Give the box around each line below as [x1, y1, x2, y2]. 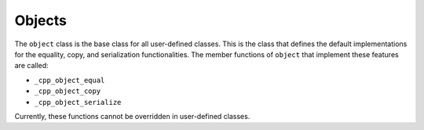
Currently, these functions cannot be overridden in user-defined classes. [14, 111, 250, 121]
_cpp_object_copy [34, 87, 101, 96]
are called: [14, 61, 49, 70]
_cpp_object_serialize [34, 98, 122, 107]
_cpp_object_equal [34, 75, 105, 85]
